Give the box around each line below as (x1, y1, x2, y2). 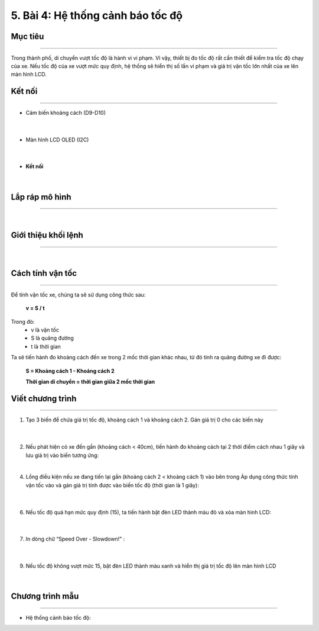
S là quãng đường (31, 334, 74, 342)
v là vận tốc (31, 326, 59, 334)
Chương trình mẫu (11, 591, 79, 601)
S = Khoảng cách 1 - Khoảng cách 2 (25, 367, 115, 374)
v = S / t (25, 305, 45, 312)
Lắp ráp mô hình (11, 192, 71, 202)
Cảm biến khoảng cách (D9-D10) (25, 109, 106, 116)
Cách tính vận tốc (11, 268, 77, 278)
